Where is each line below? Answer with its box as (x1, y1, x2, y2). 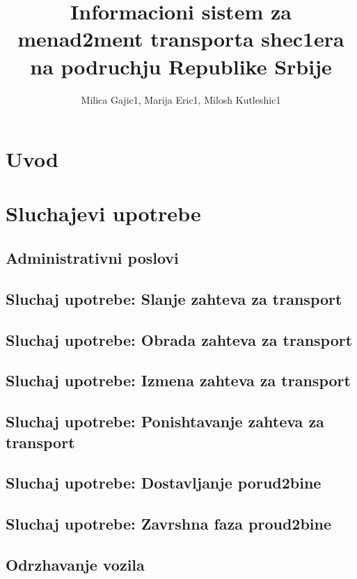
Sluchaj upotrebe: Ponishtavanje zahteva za (6, 411, 324, 432)
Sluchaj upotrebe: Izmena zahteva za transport (6, 370, 351, 391)
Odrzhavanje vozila (6, 553, 145, 575)
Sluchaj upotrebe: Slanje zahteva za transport (6, 287, 342, 309)
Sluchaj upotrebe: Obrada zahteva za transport (6, 328, 353, 350)
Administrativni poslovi (6, 247, 179, 269)
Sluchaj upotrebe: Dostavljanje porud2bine (6, 472, 322, 493)
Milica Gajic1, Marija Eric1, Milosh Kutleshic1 (81, 92, 281, 106)
